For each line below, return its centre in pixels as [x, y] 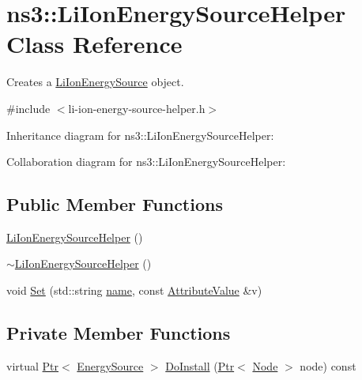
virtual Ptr [33, 365]
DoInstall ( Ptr [200, 365]
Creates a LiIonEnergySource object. [95, 82]
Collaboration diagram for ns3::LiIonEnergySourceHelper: [146, 162]
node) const [328, 365]
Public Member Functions [115, 204]
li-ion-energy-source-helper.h [137, 108]
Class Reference [94, 44]
